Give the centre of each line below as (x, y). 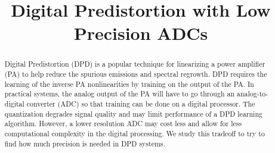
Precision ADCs (141, 33)
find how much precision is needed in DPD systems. (85, 143)
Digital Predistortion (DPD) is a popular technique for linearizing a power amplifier (135, 64)
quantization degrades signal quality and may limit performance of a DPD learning (133, 113)
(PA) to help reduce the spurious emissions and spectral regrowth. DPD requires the (136, 74)
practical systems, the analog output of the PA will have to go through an (120, 94)
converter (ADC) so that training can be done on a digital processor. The (141, 103)
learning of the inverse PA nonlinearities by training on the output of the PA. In (129, 84)
